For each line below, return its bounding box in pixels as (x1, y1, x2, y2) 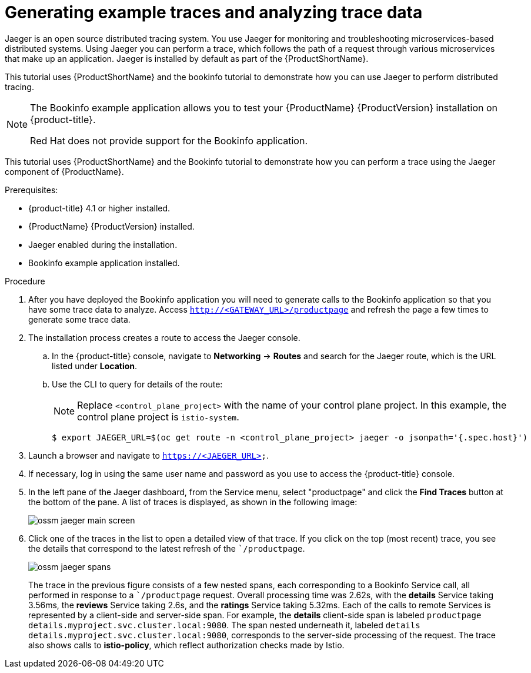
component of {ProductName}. (5, 166, 124, 177)
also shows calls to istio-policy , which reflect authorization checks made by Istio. (28, 639, 345, 650)
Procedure (5, 276, 45, 286)
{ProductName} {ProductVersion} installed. (28, 221, 195, 231)
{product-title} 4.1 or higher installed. (28, 203, 171, 213)
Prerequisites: (5, 184, 58, 195)
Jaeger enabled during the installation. (28, 239, 178, 250)
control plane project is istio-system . (77, 410, 239, 423)
